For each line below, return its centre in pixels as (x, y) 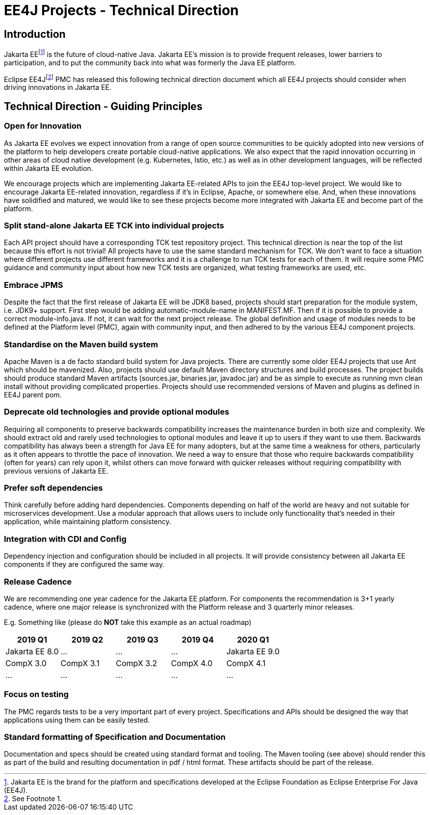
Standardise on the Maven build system (81, 344)
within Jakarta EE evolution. (49, 168)
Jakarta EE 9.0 (253, 651)
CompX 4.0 (192, 663)
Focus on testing (36, 694)
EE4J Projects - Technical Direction (121, 10)
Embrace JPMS (34, 285)
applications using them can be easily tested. (77, 720)
